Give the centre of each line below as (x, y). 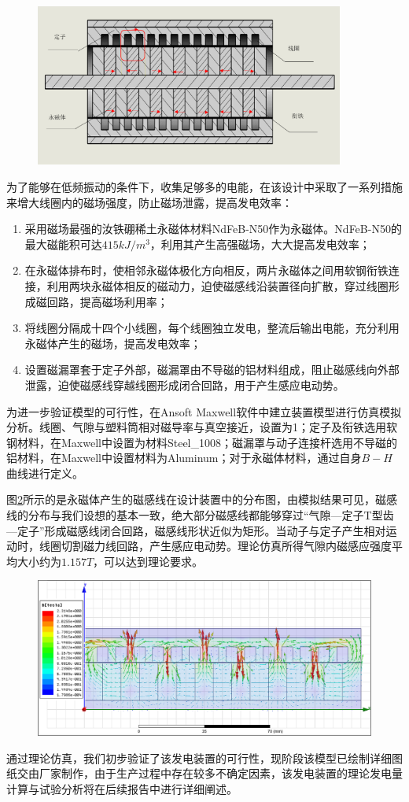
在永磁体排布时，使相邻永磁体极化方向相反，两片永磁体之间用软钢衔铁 (206, 270)
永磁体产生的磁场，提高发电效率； (113, 343)
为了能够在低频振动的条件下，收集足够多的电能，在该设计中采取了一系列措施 (204, 186)
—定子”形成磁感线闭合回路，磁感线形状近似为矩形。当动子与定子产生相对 (196, 530)
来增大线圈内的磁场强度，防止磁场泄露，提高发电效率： (149, 202)
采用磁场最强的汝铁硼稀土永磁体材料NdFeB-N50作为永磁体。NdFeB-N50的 (213, 229)
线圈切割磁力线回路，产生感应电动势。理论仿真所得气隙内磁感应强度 (215, 546)
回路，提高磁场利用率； (107, 301)
